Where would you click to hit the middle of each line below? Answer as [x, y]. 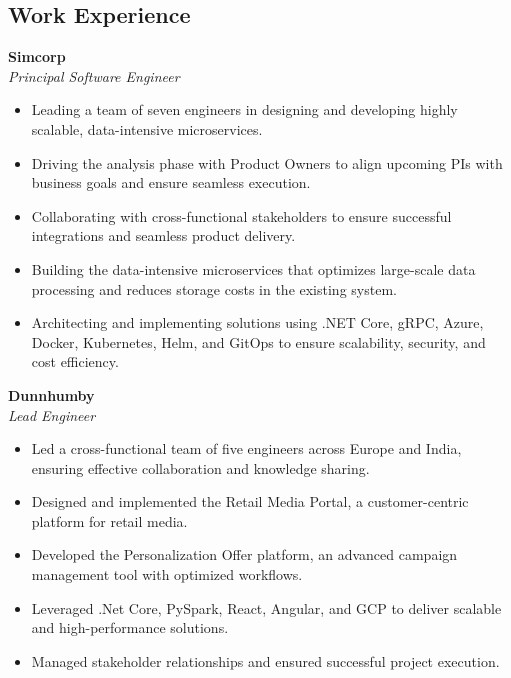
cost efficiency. [75, 361]
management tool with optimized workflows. [167, 574]
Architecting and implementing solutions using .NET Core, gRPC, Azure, [257, 322]
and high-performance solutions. [130, 627]
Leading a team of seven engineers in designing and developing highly [244, 109]
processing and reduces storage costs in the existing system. [214, 288]
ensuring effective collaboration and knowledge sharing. [200, 467]
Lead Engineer [52, 414]
